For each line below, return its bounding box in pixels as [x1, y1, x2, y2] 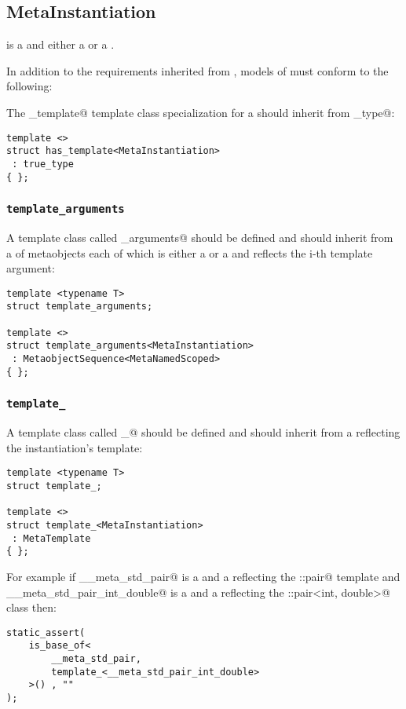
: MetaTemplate [12, 532, 91, 544]
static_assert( [6, 627, 86, 638]
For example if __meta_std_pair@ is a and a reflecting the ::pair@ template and [6, 568, 401, 584]
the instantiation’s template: [6, 439, 143, 455]
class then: [6, 599, 57, 616]
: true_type [12, 158, 74, 170]
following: [6, 78, 53, 94]
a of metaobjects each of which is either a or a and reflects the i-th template [6, 244, 373, 261]
